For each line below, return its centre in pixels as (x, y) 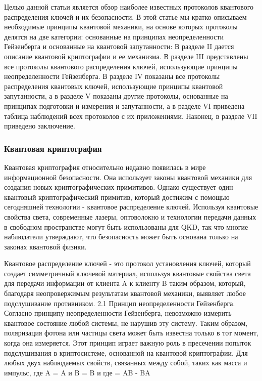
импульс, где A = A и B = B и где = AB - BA (77, 372)
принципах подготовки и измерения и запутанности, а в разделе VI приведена (124, 105)
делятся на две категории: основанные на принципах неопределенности (114, 36)
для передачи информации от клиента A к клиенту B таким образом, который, (125, 283)
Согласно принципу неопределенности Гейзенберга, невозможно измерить (118, 313)
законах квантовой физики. (45, 246)
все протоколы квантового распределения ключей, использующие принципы (121, 66)
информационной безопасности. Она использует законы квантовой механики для (128, 177)
